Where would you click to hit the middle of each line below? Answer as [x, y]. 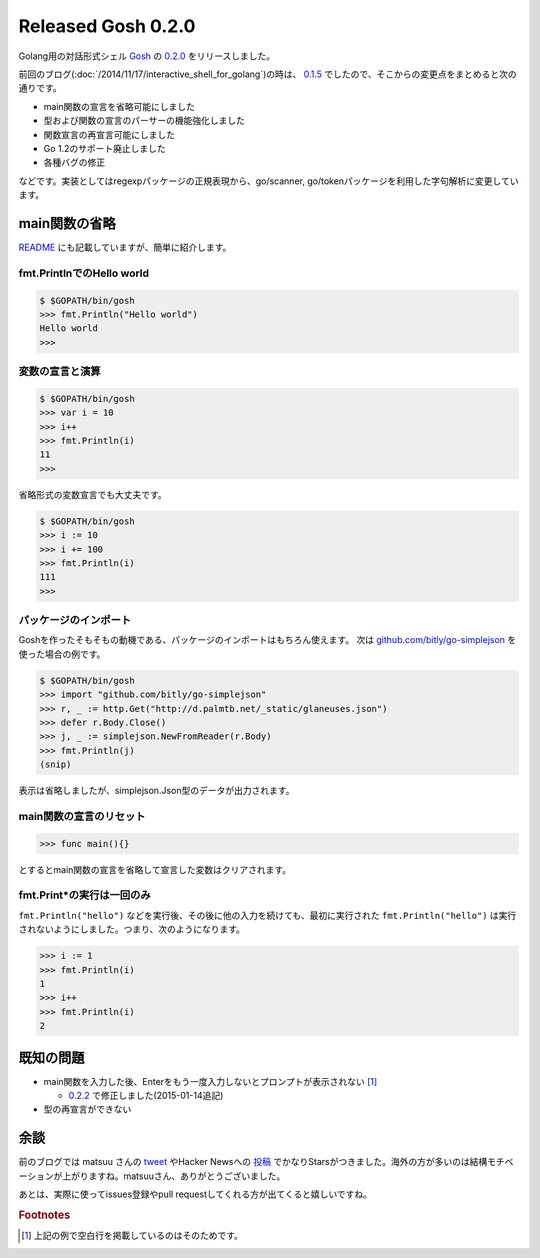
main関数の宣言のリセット [82, 816]
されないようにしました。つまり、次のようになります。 [131, 929]
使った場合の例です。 [62, 654]
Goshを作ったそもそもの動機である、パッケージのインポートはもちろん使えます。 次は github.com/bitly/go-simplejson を [267, 640]
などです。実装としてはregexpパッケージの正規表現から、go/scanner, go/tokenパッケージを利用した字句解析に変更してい [268, 181]
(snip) [55, 764]
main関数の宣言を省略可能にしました [119, 106]
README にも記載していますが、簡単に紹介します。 [125, 247]
